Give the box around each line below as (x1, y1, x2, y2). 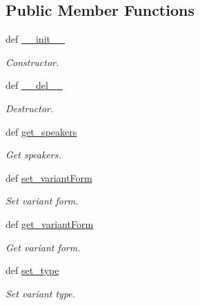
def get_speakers (6, 124, 77, 138)
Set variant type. (6, 286, 76, 300)
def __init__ (6, 32, 65, 46)
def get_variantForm (6, 216, 94, 231)
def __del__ (6, 78, 63, 92)
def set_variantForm (6, 170, 92, 185)
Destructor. (6, 101, 54, 115)
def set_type (6, 263, 59, 277)
